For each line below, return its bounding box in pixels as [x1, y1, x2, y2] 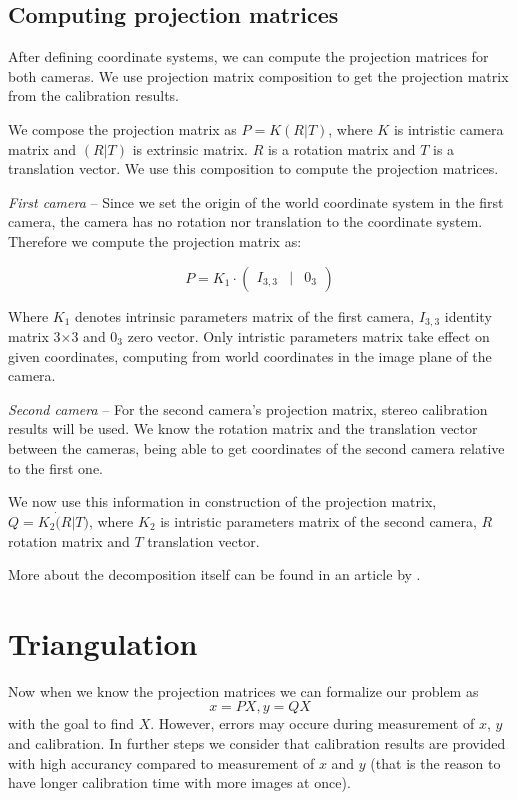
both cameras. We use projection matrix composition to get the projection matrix [8, 65, 509, 86]
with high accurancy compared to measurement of [8, 752, 315, 773]
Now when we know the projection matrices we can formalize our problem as [8, 680, 479, 701]
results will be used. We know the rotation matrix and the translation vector [8, 418, 478, 439]
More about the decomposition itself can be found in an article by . [8, 564, 421, 585]
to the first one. [8, 457, 104, 478]
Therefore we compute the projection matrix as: [8, 230, 302, 251]
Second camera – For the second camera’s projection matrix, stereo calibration [8, 398, 488, 419]
